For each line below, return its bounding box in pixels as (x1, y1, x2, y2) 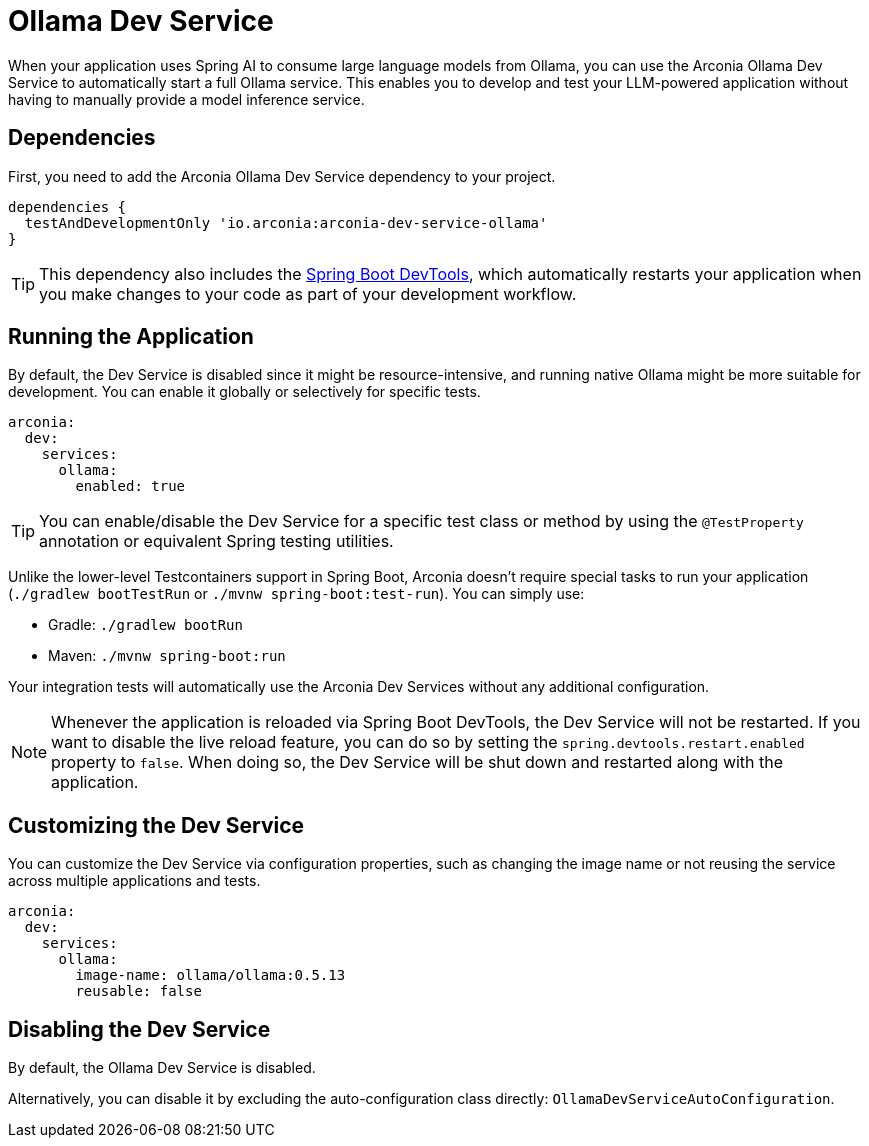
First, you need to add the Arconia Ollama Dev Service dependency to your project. (8, 167, 556, 185)
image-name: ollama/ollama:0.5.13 (75, 967, 346, 984)
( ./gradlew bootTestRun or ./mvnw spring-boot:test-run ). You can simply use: (8, 585, 585, 603)
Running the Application (8, 324, 254, 350)
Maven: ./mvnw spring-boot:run (48, 647, 286, 665)
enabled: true (75, 478, 186, 495)
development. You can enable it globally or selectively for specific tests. (8, 383, 481, 401)
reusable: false (75, 983, 202, 1000)
